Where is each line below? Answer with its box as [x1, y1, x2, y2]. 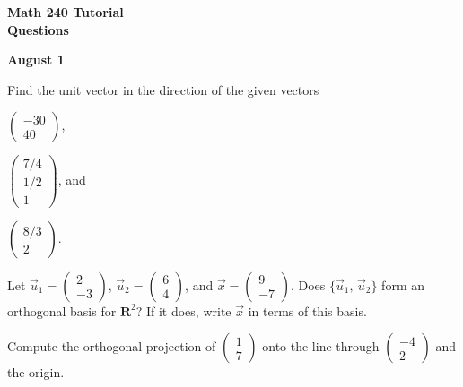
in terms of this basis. [248, 301, 367, 320]
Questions [7, 20, 69, 39]
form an [381, 275, 424, 294]
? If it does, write [135, 301, 231, 320]
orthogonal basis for [7, 301, 117, 320]
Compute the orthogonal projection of [7, 337, 216, 356]
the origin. [7, 363, 65, 382]
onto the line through [262, 337, 380, 356]
